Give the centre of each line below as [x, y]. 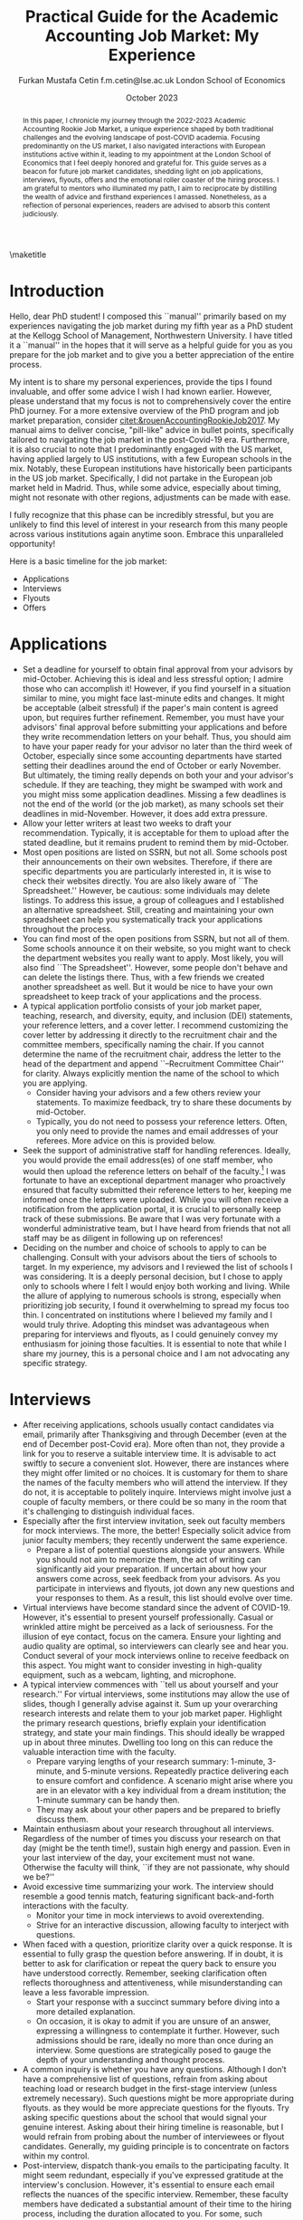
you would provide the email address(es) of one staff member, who [147, 1160]
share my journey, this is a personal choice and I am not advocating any [156, 1354]
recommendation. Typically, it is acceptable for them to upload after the [156, 832]
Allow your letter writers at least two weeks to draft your [127, 823]
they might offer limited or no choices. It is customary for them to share [155, 1473]
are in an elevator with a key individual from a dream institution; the [161, 1791]
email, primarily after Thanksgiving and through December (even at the [155, 1435]
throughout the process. [67, 929]
